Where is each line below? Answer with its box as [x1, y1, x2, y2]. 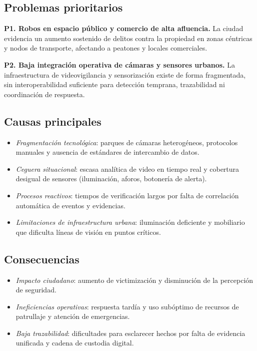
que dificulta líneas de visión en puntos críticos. [15, 226, 161, 237]
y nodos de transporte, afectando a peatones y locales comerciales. [4, 43, 207, 53]
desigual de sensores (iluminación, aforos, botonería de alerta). [15, 173, 207, 184]
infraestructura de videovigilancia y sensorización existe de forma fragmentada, [4, 69, 246, 80]
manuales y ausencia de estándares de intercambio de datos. [15, 147, 199, 157]
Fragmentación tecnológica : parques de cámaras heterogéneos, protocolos [15, 137, 238, 147]
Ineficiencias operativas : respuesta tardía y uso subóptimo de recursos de [15, 301, 239, 311]
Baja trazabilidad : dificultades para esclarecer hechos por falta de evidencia [15, 327, 245, 338]
